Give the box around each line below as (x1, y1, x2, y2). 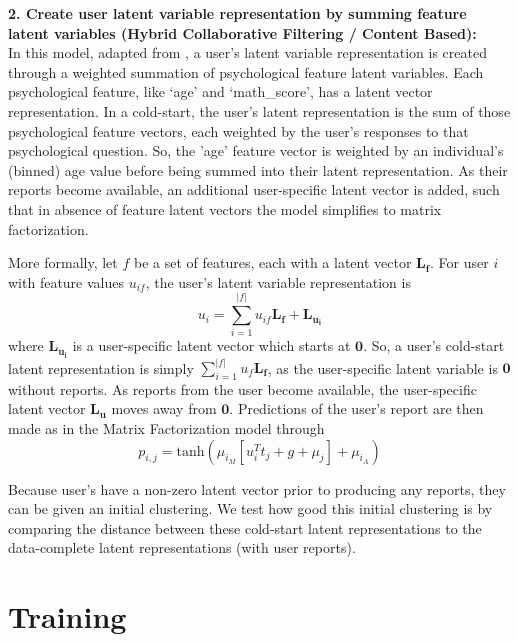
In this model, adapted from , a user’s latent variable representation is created (8, 42, 487, 63)
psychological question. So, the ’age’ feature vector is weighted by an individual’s (8, 140, 504, 161)
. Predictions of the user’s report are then (229, 398, 484, 419)
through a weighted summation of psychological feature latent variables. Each (8, 61, 484, 82)
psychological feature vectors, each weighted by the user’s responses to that (8, 120, 469, 141)
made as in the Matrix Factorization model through (8, 418, 325, 439)
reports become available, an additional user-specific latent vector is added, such (8, 179, 500, 200)
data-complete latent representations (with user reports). (8, 537, 356, 558)
